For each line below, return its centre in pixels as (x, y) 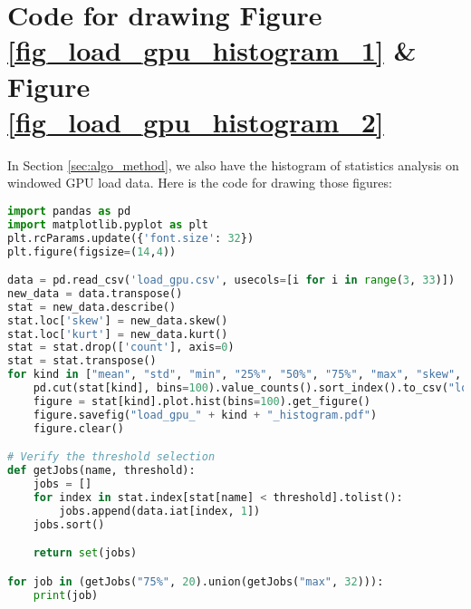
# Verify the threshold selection (111, 457)
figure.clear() (78, 428)
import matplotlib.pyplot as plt (108, 224)
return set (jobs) (85, 553)
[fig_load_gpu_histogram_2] (196, 121)
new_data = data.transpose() (95, 293)
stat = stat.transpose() (82, 361)
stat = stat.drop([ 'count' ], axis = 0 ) (121, 348)
